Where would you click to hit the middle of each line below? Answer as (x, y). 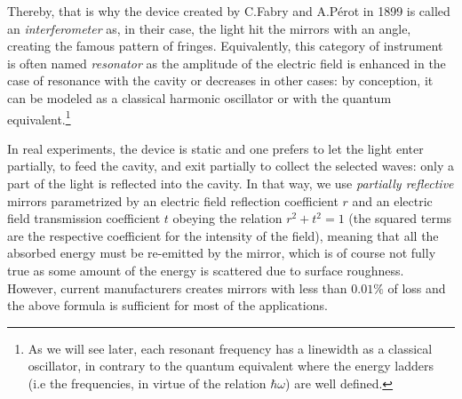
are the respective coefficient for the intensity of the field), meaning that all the (223, 235)
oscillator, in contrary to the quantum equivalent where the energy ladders (231, 366)
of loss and (417, 287)
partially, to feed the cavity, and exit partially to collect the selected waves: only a (231, 166)
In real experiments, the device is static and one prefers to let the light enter (215, 148)
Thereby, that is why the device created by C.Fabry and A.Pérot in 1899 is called (229, 11)
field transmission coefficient (84, 218)
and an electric (392, 200)
